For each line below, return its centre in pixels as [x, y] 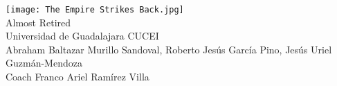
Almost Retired [38, 22]
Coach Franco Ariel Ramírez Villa [78, 77]
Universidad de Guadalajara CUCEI [82, 36]
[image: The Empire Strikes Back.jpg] [95, 10]
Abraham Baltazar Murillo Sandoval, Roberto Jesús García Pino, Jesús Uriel [169, 49]
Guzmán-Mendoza [44, 63]
